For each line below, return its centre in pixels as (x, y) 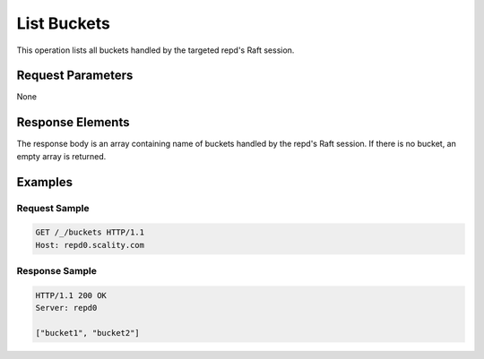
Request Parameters (75, 76)
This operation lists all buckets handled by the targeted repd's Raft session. (156, 50)
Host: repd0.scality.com (90, 245)
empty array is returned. (61, 156)
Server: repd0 (66, 308)
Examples (45, 182)
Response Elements (73, 122)
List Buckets (64, 23)
